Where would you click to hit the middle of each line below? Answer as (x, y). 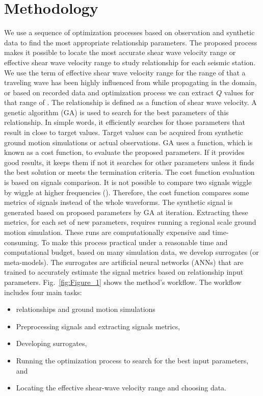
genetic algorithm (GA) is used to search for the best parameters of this (116, 112)
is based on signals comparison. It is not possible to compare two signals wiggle (128, 182)
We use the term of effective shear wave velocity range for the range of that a (125, 72)
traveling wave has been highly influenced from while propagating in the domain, (130, 82)
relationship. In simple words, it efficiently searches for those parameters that (125, 122)
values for (239, 92)
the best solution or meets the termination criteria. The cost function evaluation (129, 172)
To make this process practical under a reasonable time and (135, 242)
